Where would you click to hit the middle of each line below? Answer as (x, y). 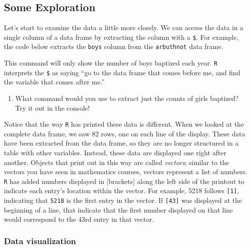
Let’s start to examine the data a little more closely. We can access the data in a (124, 27)
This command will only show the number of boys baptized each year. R (111, 63)
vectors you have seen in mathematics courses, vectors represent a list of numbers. (126, 172)
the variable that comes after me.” (54, 82)
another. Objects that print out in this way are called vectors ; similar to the (117, 162)
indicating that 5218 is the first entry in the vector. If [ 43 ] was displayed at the (123, 200)
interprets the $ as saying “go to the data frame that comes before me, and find (122, 72)
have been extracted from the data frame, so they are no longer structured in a (121, 143)
